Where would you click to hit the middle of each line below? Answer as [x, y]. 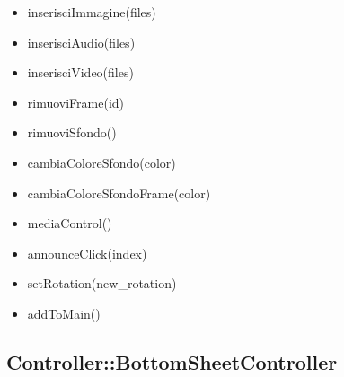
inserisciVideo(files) [80, 72]
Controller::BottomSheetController [172, 361]
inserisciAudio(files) [81, 42]
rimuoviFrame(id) [76, 102]
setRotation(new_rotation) [102, 283]
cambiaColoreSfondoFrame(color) [119, 193]
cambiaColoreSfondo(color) [101, 162]
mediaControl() [70, 223]
